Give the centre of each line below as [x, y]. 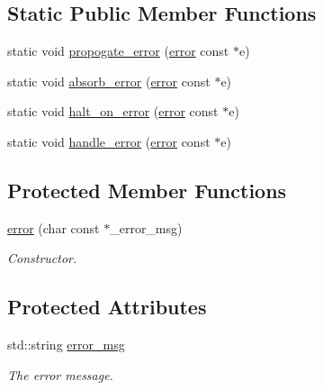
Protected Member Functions [147, 190]
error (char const [54, 227]
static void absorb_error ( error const [109, 81]
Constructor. [42, 258]
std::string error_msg [66, 345]
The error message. [60, 374]
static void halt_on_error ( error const [113, 111]
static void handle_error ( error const [109, 141]
